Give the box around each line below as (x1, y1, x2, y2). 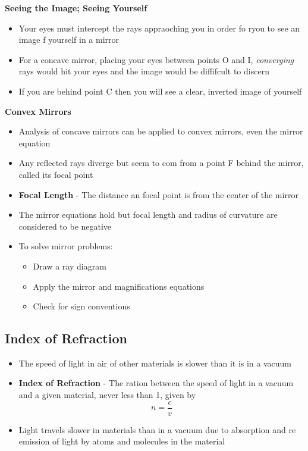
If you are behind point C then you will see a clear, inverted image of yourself (18, 84, 302, 97)
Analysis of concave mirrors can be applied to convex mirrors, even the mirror (18, 125, 303, 137)
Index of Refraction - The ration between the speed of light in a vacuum (18, 377, 294, 389)
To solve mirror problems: (18, 240, 113, 252)
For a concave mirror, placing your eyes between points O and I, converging (18, 53, 294, 65)
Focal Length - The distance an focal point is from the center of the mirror (18, 188, 298, 201)
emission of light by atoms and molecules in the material (18, 435, 225, 447)
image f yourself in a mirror (18, 33, 120, 46)
